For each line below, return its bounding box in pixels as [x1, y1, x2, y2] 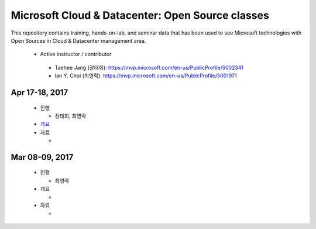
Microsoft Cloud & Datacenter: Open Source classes [11, 9, 269, 22]
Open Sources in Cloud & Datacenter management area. [11, 37, 146, 44]
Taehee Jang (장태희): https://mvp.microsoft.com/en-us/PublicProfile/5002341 [54, 64, 244, 71]
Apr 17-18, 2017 [11, 87, 68, 97]
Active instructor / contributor [40, 50, 112, 58]
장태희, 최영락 [54, 112, 87, 119]
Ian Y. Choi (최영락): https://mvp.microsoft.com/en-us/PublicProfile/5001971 [54, 72, 237, 79]
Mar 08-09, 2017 [11, 152, 74, 162]
